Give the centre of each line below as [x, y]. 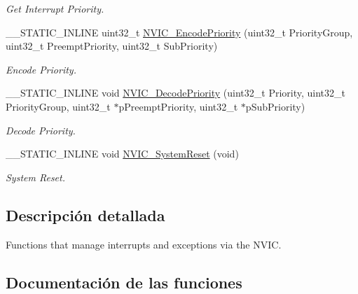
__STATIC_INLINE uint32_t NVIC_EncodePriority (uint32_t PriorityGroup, [179, 32]
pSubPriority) [275, 106]
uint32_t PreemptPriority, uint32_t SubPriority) [112, 46]
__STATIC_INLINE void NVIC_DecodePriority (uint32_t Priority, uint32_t [175, 93]
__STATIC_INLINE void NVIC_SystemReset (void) [122, 154]
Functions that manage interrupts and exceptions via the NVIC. [144, 244]
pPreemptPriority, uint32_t [178, 106]
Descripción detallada [85, 215]
